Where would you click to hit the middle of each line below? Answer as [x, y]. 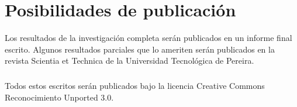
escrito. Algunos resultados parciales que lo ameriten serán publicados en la [140, 49]
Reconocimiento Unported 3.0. [59, 97]
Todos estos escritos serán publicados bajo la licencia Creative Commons [135, 86]
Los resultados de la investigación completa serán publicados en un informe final [148, 38]
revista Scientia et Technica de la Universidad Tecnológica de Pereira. [129, 61]
